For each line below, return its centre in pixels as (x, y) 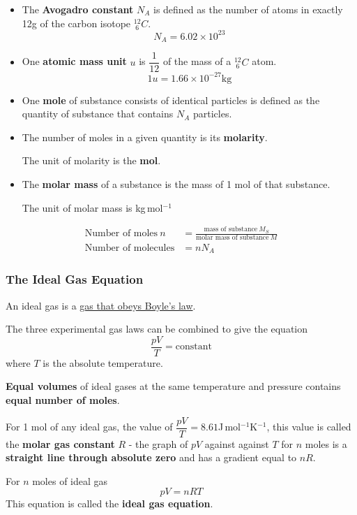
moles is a (326, 443)
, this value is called (309, 427)
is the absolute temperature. (103, 362)
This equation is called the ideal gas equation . (109, 503)
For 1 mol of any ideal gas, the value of (89, 427)
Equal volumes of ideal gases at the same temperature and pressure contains (173, 386)
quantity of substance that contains (98, 114)
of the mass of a (197, 61)
